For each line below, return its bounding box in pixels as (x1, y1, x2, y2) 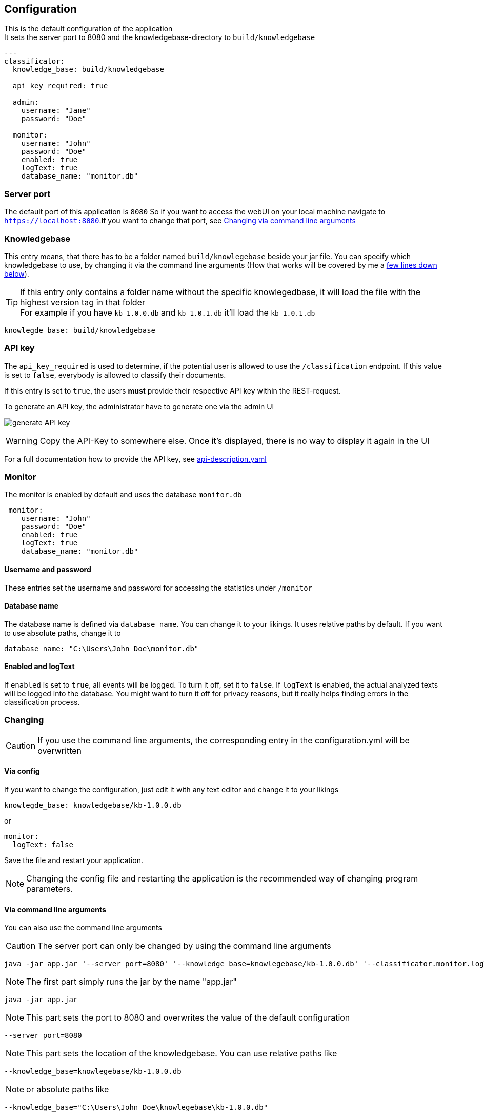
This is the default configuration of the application (4, 24, 173, 33)
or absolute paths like (26, 1084, 109, 1095)
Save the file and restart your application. (4, 856, 144, 865)
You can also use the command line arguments (4, 923, 162, 932)
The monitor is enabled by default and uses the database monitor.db (4, 490, 242, 499)
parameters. (26, 884, 73, 894)
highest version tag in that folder (20, 297, 145, 307)
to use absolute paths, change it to (4, 628, 121, 637)
